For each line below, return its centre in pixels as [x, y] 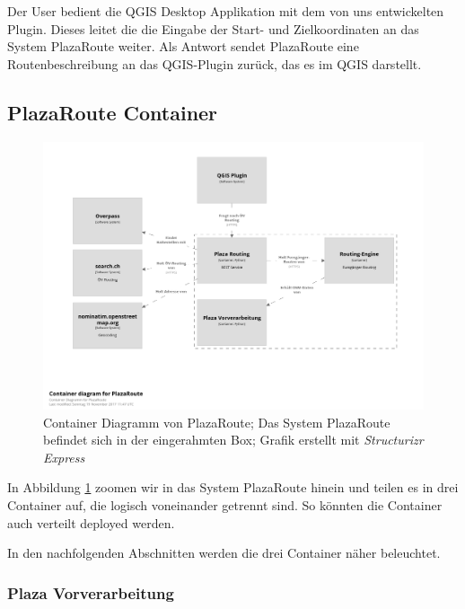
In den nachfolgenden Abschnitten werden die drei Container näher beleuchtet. [224, 553]
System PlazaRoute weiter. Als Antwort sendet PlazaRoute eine [183, 46]
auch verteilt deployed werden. [91, 522]
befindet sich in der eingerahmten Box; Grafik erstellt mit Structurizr [233, 440]
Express [64, 457]
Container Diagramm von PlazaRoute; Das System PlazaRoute [217, 422]
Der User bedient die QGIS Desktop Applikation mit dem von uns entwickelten [226, 11]
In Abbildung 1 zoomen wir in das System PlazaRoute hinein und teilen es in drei [233, 487]
